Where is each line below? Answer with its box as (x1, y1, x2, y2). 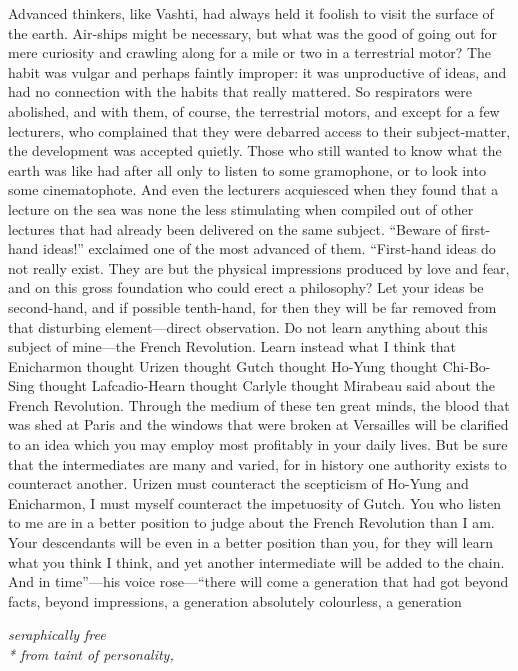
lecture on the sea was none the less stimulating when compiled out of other (8, 198, 474, 219)
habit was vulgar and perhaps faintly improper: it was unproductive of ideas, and (8, 61, 507, 82)
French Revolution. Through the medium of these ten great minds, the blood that (8, 394, 510, 415)
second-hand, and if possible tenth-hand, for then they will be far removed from (8, 296, 497, 317)
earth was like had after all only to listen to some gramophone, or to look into (8, 159, 486, 180)
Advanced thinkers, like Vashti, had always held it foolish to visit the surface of (8, 3, 494, 23)
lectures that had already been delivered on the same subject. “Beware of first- (8, 218, 491, 239)
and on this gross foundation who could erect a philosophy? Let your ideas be (8, 277, 484, 298)
